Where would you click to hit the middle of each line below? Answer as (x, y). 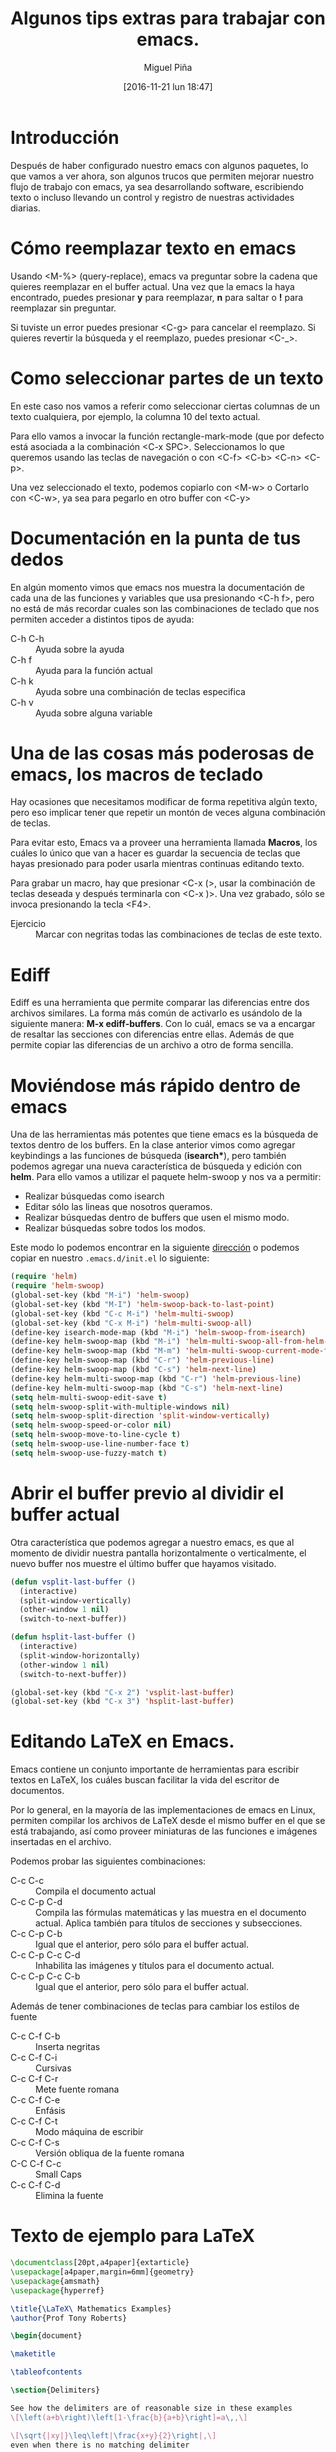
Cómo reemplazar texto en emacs (153, 248)
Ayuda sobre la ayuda (80, 649)
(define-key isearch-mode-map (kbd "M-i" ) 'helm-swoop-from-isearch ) (158, 1332)
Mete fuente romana (77, 2089)
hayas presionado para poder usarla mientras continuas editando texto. (157, 864)
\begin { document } (46, 2336)
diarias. (25, 208)
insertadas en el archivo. (61, 1842)
